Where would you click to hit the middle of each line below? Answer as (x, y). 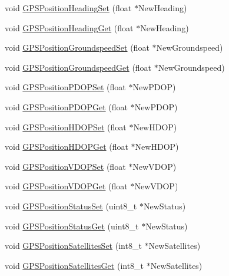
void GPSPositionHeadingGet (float (69, 27)
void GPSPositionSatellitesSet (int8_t (73, 246)
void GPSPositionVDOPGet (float (66, 186)
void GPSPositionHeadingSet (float (68, 8)
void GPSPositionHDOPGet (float (67, 147)
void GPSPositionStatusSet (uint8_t (71, 206)
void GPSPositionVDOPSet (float (65, 166)
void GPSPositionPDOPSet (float (65, 87)
